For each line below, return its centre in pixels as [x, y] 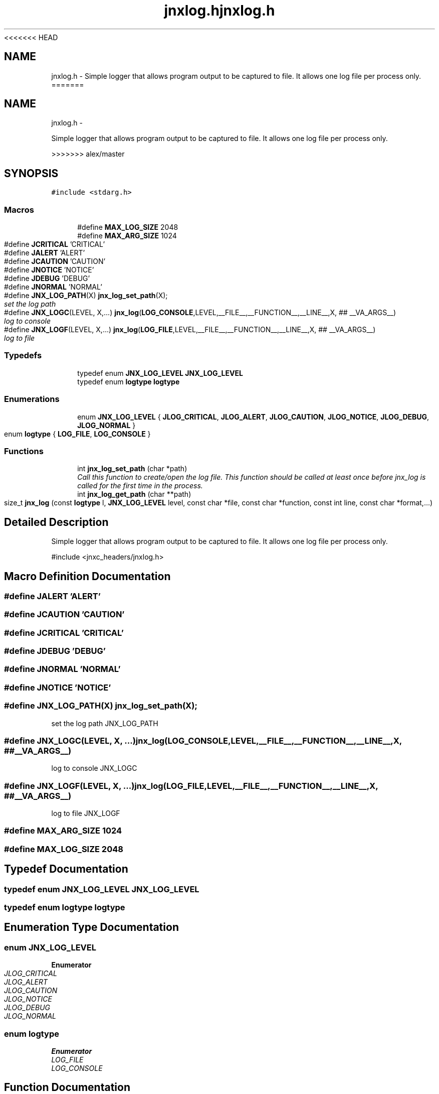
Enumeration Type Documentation [91, 927]
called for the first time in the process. [140, 486]
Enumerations [32, 399]
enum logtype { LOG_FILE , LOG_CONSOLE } [77, 434]
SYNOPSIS [31, 173]
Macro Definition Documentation [87, 576]
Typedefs [23, 356]
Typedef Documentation [66, 869]
